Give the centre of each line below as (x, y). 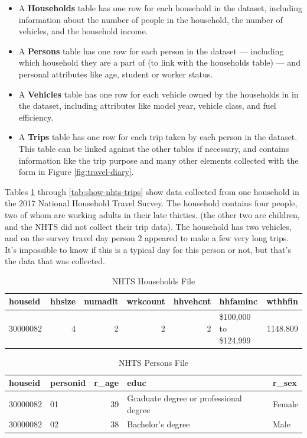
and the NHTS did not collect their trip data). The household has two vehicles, (148, 226)
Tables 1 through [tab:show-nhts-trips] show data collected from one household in (152, 191)
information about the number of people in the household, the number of (151, 19)
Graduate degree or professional (184, 398)
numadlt (101, 301)
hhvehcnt (192, 301)
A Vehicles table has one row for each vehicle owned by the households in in (159, 94)
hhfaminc (239, 301)
